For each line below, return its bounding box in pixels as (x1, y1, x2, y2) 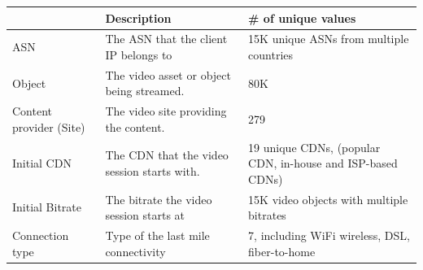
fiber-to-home (248, 242, 316, 259)
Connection (12, 227, 69, 244)
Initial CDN (12, 155, 72, 172)
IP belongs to (105, 46, 172, 63)
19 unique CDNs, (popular (248, 138, 381, 155)
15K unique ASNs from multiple (248, 30, 409, 47)
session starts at (105, 207, 185, 224)
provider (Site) (12, 118, 85, 135)
